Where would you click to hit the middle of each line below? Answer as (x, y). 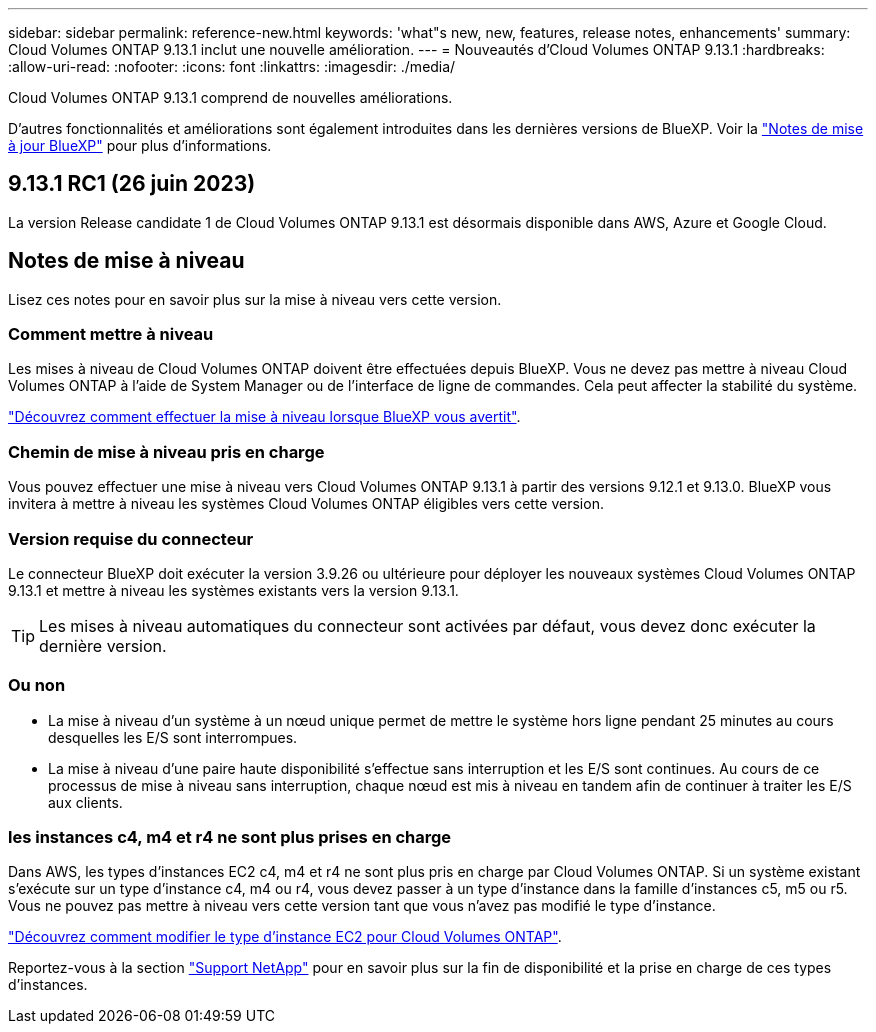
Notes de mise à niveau (126, 261)
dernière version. (103, 645)
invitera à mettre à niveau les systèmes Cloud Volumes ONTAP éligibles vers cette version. (306, 504)
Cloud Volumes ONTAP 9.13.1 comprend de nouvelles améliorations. (230, 97)
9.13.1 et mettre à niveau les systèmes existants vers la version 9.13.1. (233, 590)
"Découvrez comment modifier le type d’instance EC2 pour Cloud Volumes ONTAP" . (285, 937)
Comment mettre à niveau (111, 334)
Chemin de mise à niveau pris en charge (166, 451)
